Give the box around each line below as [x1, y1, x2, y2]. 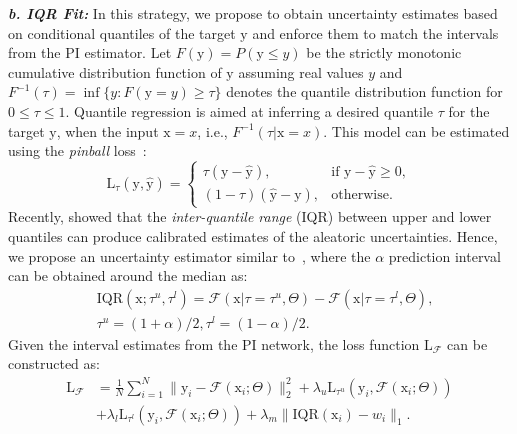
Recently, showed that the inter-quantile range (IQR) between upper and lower [8, 206, 492, 227]
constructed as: [8, 353, 100, 374]
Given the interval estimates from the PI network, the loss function [8, 333, 420, 354]
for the [448, 100, 490, 121]
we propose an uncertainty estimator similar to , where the [8, 245, 371, 266]
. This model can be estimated [323, 120, 510, 141]
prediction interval [388, 245, 501, 266]
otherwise [331, 188, 389, 203]
